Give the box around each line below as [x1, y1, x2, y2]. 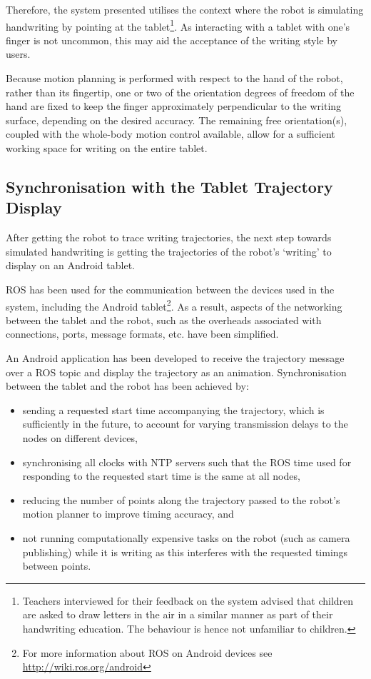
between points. [22, 558, 91, 573]
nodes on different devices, [22, 430, 138, 445]
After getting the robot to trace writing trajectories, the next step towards [6, 230, 332, 245]
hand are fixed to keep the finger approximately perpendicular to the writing [6, 99, 342, 114]
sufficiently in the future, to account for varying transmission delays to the [22, 416, 348, 431]
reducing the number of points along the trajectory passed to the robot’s [22, 492, 340, 507]
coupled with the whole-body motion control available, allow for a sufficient [6, 126, 335, 141]
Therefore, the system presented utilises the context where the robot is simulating [6, 2, 364, 16]
